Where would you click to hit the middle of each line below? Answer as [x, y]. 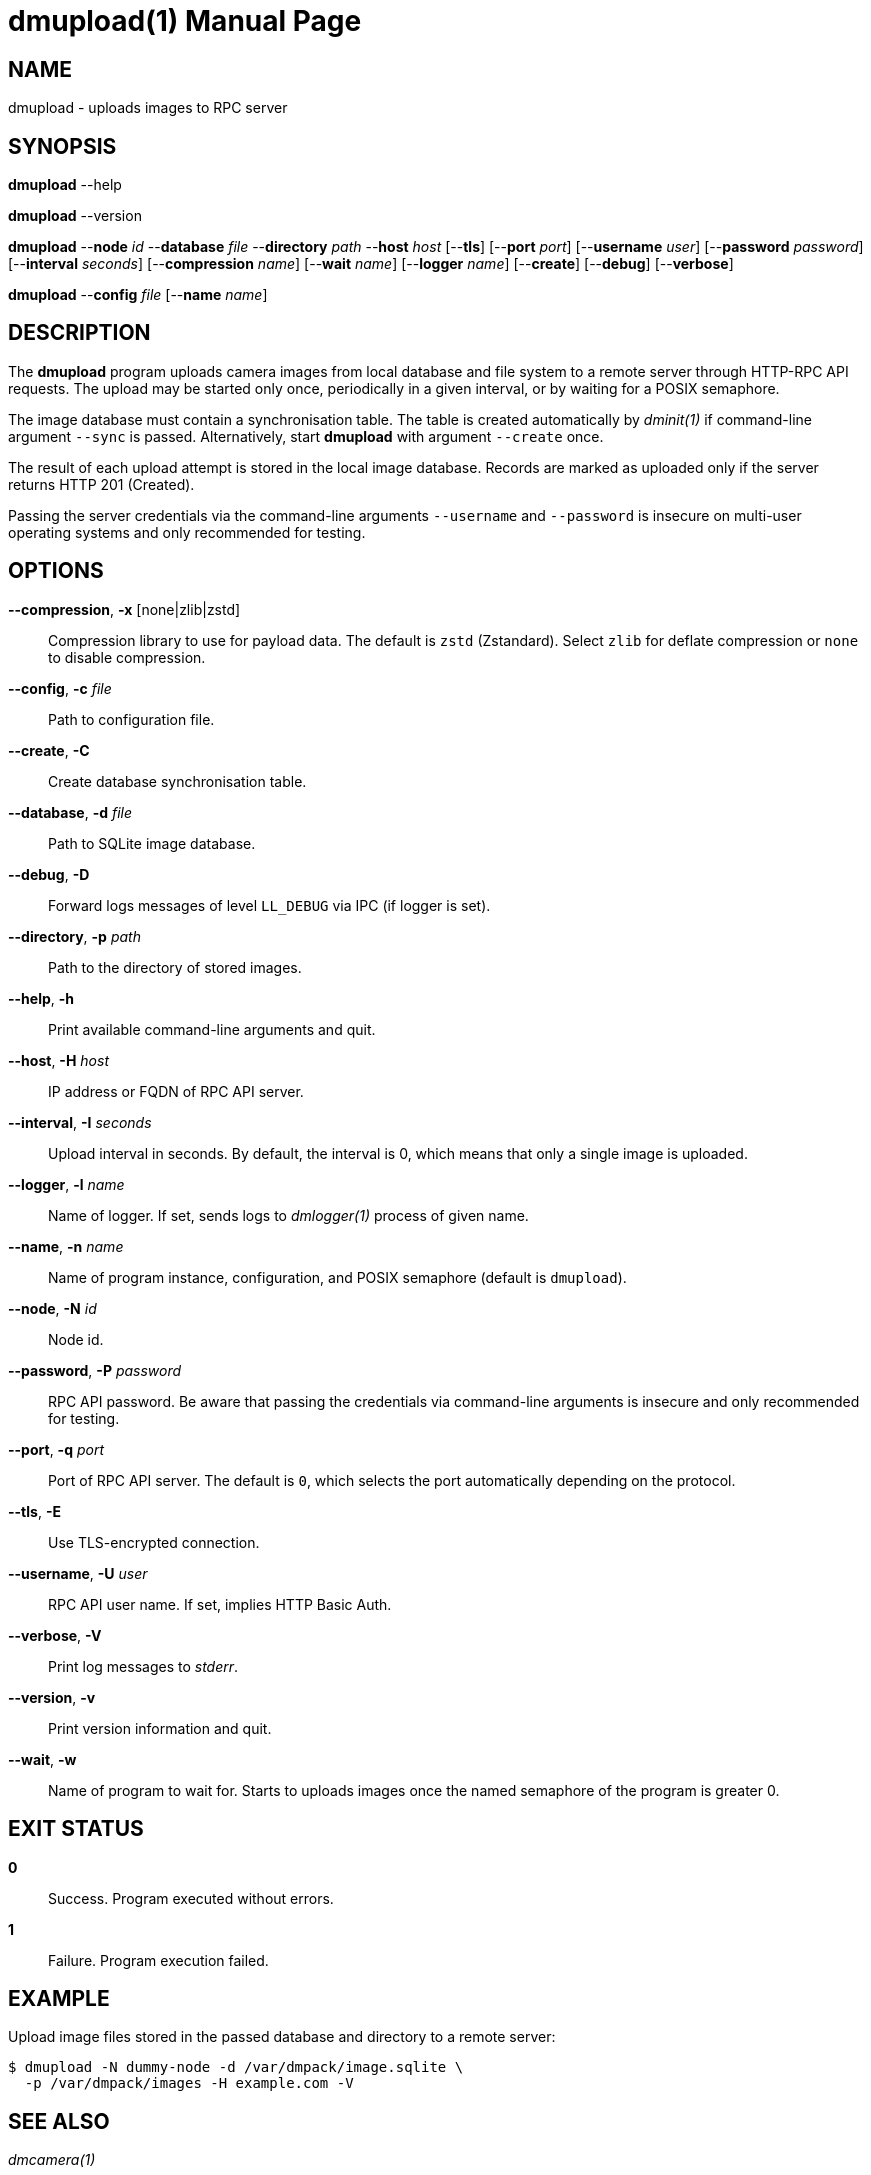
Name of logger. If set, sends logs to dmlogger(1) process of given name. [288, 1215]
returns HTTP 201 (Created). [101, 484]
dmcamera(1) [52, 2160]
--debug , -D [49, 874]
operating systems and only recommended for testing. [187, 532]
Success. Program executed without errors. [191, 1898]
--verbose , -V [55, 1635]
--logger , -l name [66, 1184]
